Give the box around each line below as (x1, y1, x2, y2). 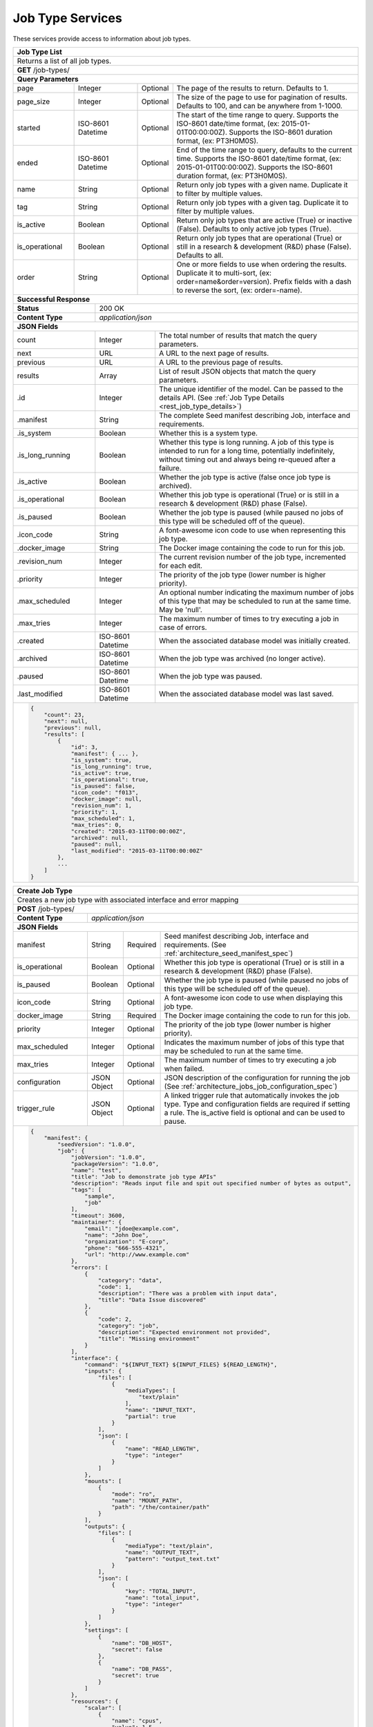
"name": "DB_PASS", (111, 1665, 173, 1672)
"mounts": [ (84, 1477, 122, 1485)
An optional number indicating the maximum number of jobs (159, 587, 354, 597)
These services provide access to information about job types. (12, 35, 191, 43)
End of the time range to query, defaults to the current (176, 145, 352, 155)
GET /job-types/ (17, 65, 70, 75)
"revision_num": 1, (70, 801, 133, 809)
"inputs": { (84, 1367, 122, 1375)
